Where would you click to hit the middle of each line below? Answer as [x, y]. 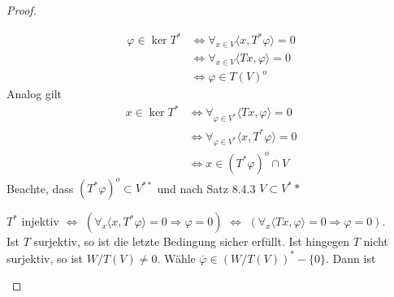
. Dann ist [351, 258]
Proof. [22, 10]
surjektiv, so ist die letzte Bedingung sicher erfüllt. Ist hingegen [191, 241]
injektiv [40, 221]
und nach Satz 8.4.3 [206, 188]
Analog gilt [35, 94]
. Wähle [176, 258]
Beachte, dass [40, 188]
